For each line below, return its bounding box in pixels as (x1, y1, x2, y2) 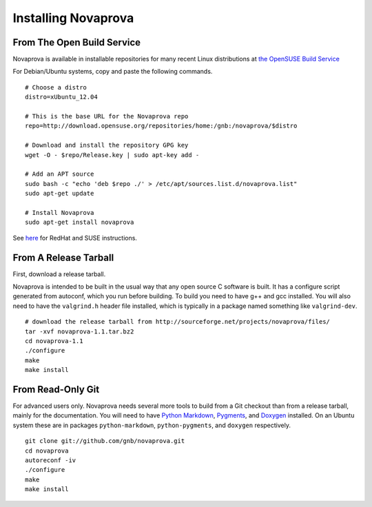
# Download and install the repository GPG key (25, 141, 189, 149)
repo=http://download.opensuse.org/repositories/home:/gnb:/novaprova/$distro (25, 122, 298, 130)
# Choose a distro (25, 83, 87, 91)
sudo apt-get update (25, 189, 94, 198)
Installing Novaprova (12, 10, 134, 25)
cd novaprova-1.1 (25, 337, 83, 344)
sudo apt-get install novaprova (25, 218, 134, 227)
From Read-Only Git (12, 383, 100, 395)
